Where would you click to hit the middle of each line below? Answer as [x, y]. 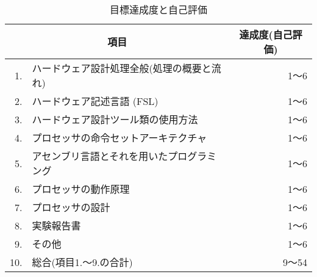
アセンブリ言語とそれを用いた [100, 156]
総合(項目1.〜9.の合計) [82, 262]
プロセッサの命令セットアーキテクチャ [119, 138]
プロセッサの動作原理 [81, 189]
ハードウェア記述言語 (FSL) [95, 101]
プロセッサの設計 [71, 207]
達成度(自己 [266, 34]
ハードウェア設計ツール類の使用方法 [115, 119]
